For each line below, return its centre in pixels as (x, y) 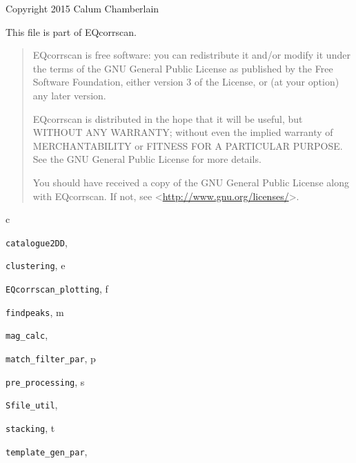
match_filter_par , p (51, 358)
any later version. (69, 95)
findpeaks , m (35, 312)
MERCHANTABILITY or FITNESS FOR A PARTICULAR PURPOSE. (188, 145)
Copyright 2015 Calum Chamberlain (82, 8)
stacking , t (30, 427)
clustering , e (36, 265)
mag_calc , (27, 335)
